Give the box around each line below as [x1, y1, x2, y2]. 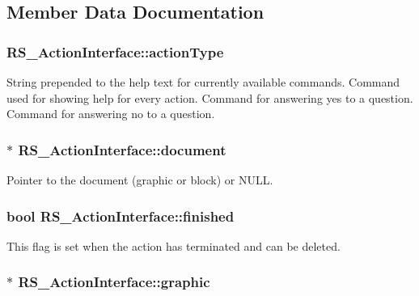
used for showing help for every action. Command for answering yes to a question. [6, 89, 413, 106]
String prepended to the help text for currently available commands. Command [6, 74, 400, 90]
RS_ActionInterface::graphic [18, 272, 210, 292]
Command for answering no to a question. [6, 105, 215, 122]
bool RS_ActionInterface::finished [6, 205, 235, 226]
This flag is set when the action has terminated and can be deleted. [6, 237, 341, 254]
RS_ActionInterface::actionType [6, 41, 224, 61]
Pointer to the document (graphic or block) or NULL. [6, 171, 273, 188]
